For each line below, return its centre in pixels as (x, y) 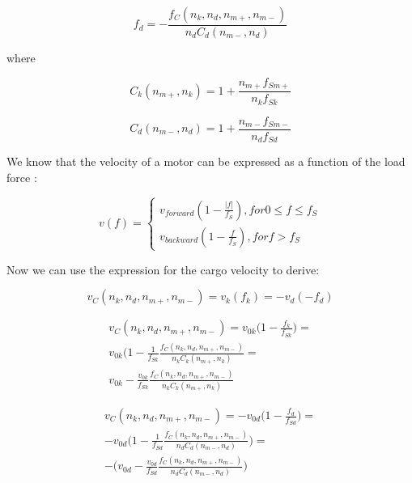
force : (22, 177)
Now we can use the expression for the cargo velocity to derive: (163, 269)
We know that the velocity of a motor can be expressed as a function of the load (206, 161)
